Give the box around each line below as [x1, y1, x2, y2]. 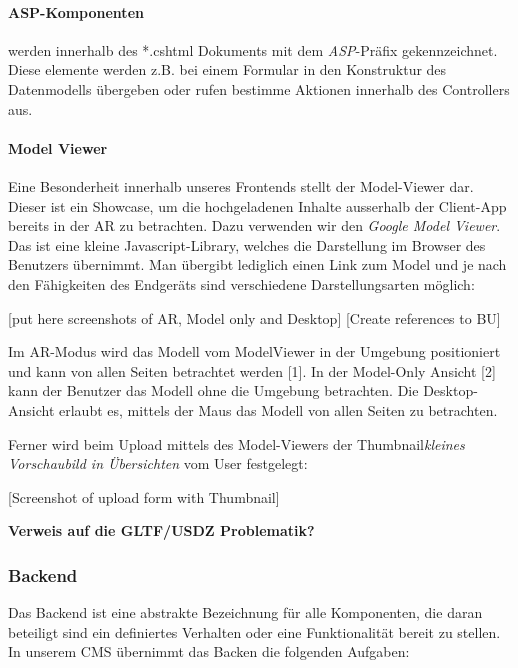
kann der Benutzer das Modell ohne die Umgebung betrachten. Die [8, 380, 419, 401]
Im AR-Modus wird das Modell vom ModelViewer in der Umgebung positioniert [8, 341, 501, 362]
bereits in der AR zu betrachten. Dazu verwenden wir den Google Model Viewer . [8, 215, 501, 236]
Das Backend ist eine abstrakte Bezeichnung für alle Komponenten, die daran [8, 602, 483, 623]
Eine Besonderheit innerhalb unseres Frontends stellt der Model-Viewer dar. [8, 175, 474, 196]
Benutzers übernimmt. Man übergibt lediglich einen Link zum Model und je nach [8, 254, 507, 275]
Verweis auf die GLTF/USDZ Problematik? [8, 520, 315, 541]
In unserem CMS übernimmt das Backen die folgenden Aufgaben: [8, 641, 410, 662]
